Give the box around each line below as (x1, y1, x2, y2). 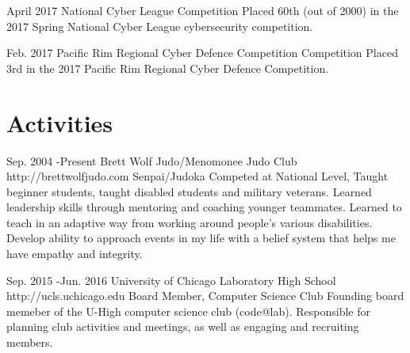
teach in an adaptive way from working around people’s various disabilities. (6, 214, 373, 230)
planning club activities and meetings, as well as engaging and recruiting (6, 318, 359, 335)
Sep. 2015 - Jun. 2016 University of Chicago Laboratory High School (6, 271, 336, 288)
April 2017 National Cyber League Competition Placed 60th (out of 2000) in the (6, 2, 399, 18)
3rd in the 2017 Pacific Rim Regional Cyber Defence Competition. (6, 59, 329, 76)
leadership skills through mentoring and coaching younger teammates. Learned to (6, 199, 402, 215)
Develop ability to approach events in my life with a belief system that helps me (6, 230, 396, 246)
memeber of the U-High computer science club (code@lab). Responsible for (6, 302, 371, 319)
